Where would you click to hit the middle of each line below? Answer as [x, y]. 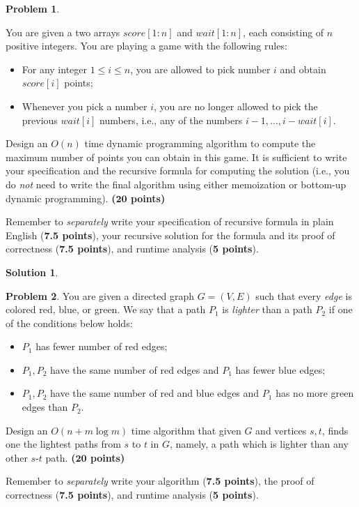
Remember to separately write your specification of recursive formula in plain [170, 221]
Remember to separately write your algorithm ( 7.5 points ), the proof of [160, 481]
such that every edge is [304, 295]
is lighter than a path [267, 309]
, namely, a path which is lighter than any [259, 444]
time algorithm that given [186, 430]
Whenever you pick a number [85, 106]
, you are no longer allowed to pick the [236, 106]
